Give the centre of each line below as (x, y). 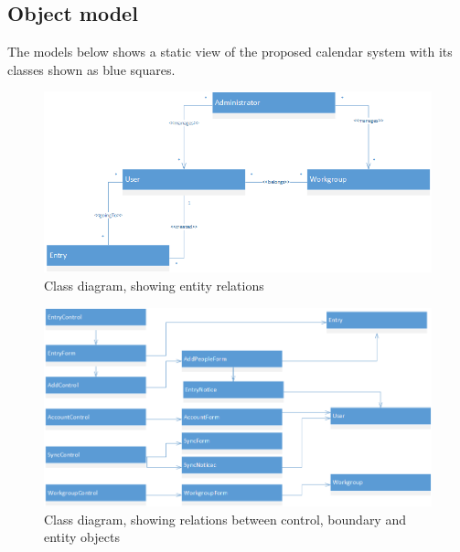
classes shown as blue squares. (91, 69)
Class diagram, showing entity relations (154, 285)
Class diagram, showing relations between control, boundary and (225, 519)
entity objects (82, 537)
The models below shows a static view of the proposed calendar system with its (230, 52)
